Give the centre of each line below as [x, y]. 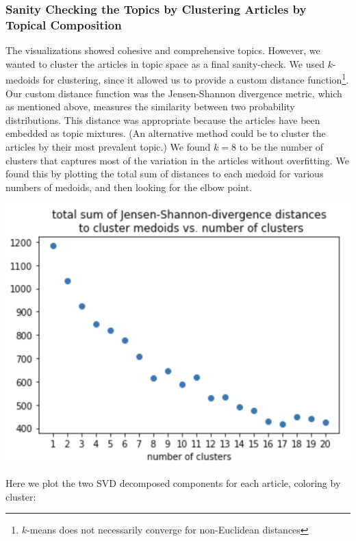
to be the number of [281, 146]
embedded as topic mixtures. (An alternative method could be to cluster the [166, 133]
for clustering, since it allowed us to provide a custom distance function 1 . [196, 78]
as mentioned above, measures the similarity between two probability [150, 106]
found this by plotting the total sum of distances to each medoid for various [165, 174]
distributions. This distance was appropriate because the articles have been [163, 119]
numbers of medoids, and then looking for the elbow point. [129, 187]
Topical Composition [64, 24]
